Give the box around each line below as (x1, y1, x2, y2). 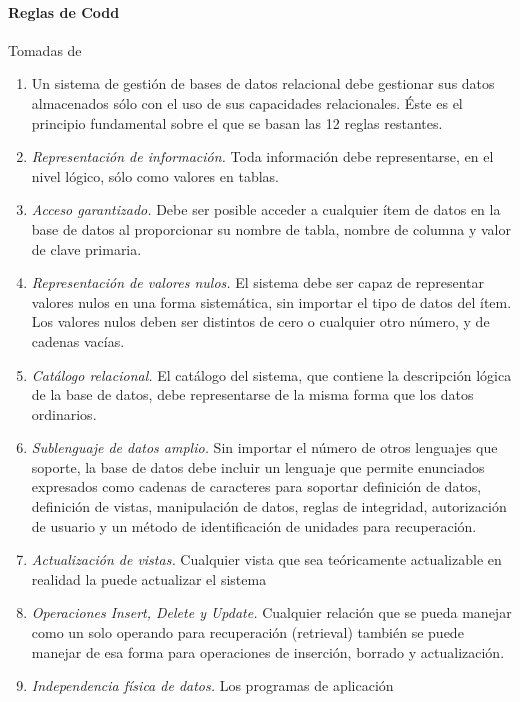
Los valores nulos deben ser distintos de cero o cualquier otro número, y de (31, 311, 490, 332)
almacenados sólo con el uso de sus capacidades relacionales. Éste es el (31, 92, 463, 113)
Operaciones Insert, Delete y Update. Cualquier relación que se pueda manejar (31, 602, 512, 623)
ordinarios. (31, 403, 97, 424)
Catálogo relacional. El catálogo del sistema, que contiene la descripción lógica (31, 364, 512, 385)
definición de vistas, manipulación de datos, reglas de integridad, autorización (31, 496, 507, 517)
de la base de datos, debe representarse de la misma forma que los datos (31, 384, 474, 405)
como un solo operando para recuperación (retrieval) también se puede (31, 622, 464, 643)
